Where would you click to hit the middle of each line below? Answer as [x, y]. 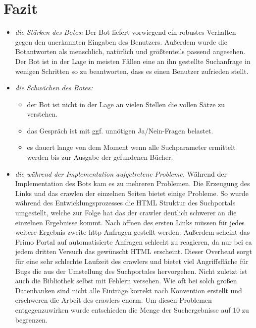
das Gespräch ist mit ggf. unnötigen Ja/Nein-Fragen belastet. [120, 130]
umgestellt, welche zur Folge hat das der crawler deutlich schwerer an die [126, 213]
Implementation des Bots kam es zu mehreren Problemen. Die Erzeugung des [132, 183]
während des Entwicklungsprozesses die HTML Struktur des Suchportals [125, 203]
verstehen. [42, 114]
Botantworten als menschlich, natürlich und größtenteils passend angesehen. [130, 51]
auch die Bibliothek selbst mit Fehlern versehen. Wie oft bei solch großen [126, 281]
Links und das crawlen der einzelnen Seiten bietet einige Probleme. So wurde [132, 193]
